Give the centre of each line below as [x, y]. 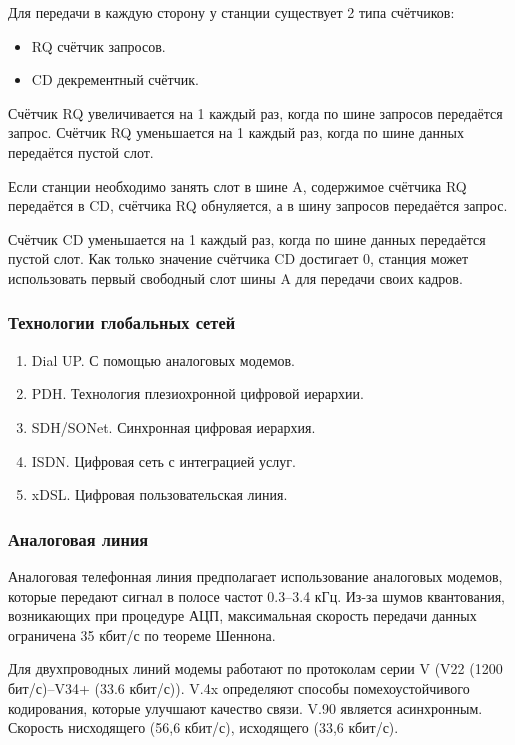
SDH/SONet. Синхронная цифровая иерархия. [173, 426]
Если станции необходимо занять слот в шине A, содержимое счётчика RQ [237, 185]
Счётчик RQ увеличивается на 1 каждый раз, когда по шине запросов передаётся [255, 112]
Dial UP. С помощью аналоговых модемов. [163, 359]
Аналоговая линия [78, 538]
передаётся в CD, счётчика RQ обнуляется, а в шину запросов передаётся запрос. [258, 205]
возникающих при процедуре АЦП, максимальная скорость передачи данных [242, 615]
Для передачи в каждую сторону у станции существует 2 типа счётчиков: [231, 12]
